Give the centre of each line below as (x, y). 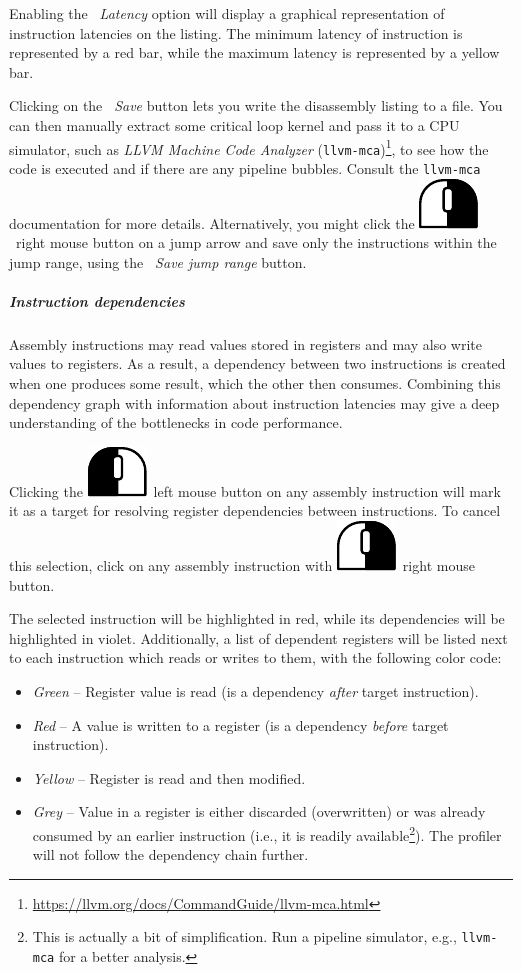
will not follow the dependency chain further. (170, 854)
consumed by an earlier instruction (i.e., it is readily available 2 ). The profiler (267, 833)
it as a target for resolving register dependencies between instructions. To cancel (255, 510)
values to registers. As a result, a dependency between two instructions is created (257, 363)
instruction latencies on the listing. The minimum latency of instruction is (236, 32)
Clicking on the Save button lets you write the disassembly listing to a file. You (256, 105)
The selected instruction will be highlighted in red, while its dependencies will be (257, 618)
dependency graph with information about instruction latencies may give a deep (254, 402)
